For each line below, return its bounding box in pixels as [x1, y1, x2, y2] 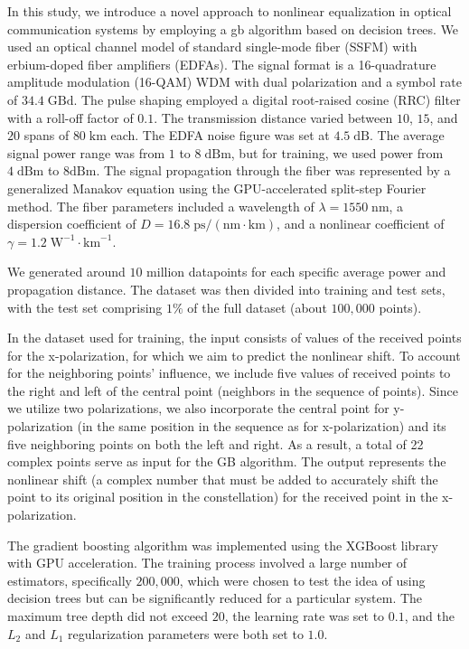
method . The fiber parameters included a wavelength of [7, 196, 314, 215]
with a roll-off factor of [7, 108, 134, 127]
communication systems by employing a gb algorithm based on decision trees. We [7, 19, 459, 38]
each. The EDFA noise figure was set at [110, 126, 330, 145]
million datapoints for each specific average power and [146, 262, 446, 281]
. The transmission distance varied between [154, 108, 393, 127]
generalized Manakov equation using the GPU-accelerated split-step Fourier [7, 178, 427, 197]
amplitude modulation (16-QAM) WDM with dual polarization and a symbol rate [7, 72, 462, 91]
